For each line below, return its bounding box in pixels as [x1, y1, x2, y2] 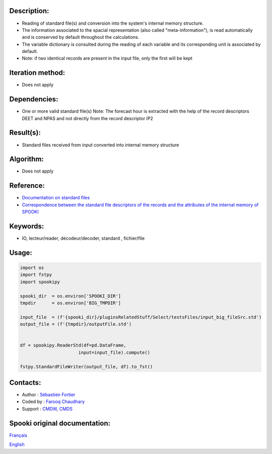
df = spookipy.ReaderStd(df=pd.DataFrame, [20, 343, 126, 348]
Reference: [9, 182, 45, 190]
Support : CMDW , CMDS [22, 406, 73, 412]
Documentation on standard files [22, 195, 90, 201]
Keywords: [9, 222, 44, 231]
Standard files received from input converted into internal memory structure [22, 142, 179, 148]
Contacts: [9, 378, 41, 387]
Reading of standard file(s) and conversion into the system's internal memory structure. [22, 20, 204, 26]
